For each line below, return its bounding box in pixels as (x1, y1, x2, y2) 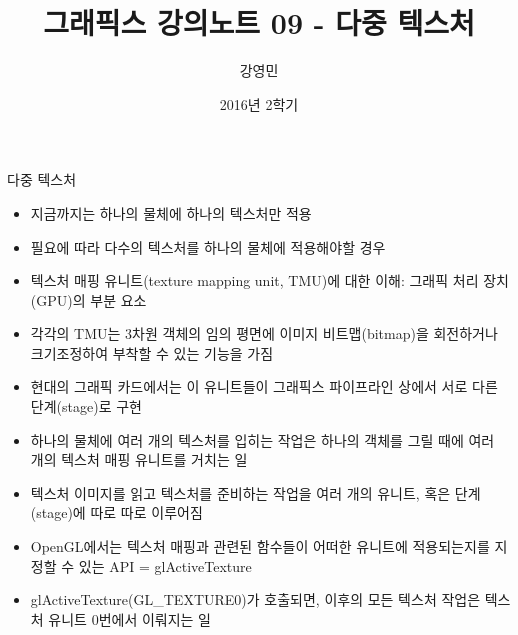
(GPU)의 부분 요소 (30, 289, 147, 310)
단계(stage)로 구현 (30, 396, 142, 417)
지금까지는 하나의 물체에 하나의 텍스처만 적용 (30, 202, 312, 223)
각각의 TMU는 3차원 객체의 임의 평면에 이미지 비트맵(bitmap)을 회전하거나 (30, 323, 498, 344)
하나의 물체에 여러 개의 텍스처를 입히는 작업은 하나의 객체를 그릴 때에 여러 (30, 429, 495, 450)
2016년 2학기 (219, 93, 299, 114)
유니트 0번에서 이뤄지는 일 (48, 608, 212, 629)
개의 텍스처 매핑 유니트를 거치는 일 (30, 449, 248, 470)
